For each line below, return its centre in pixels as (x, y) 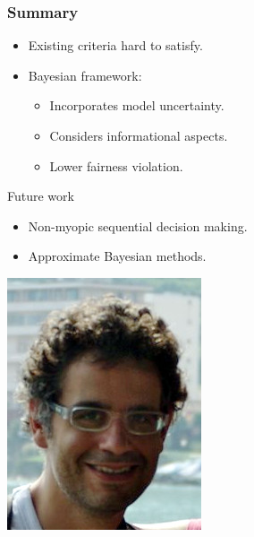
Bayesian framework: (85, 75)
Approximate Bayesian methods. (117, 256)
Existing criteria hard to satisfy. (115, 45)
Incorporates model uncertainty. (137, 105)
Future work (41, 196)
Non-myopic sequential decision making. (138, 225)
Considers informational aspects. (139, 135)
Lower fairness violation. (116, 165)
